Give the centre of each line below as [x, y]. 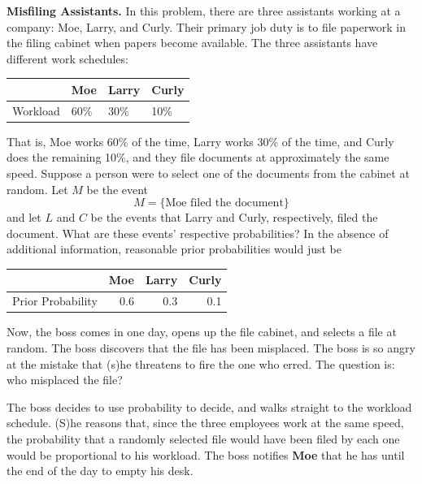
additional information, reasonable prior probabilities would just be [174, 249]
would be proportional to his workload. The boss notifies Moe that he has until [206, 454]
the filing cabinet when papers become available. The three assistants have [192, 43]
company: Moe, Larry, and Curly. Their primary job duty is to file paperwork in [207, 26]
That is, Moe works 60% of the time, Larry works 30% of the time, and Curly [200, 141]
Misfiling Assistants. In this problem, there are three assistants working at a [204, 11]
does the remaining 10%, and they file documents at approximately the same [198, 157]
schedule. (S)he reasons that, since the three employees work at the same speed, [205, 423]
